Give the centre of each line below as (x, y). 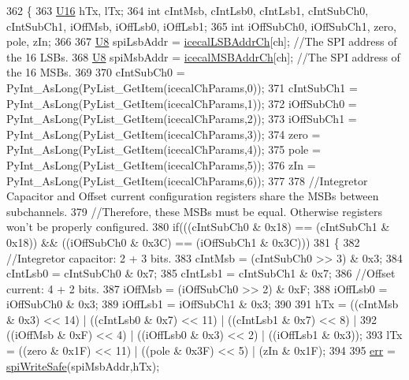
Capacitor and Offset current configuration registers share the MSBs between (193, 196)
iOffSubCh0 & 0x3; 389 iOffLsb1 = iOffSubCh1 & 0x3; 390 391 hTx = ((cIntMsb (203, 304)
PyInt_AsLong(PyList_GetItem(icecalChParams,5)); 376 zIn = (161, 164)
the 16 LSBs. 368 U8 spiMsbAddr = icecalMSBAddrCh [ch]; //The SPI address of (203, 56)
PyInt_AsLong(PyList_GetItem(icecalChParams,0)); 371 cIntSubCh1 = (182, 87)
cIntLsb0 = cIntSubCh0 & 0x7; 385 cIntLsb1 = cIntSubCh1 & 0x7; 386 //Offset (201, 273)
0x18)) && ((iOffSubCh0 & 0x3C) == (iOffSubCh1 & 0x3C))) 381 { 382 (183, 242)
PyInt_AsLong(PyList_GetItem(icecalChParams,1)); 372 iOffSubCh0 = (182, 103)
